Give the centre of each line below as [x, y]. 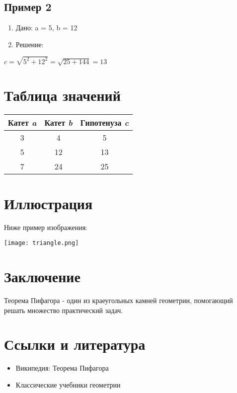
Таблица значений [62, 95]
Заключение [42, 276]
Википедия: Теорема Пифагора [62, 368]
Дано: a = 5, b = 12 [46, 28]
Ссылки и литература [75, 344]
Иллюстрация [48, 203]
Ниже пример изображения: [46, 227]
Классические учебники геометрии [68, 384]
